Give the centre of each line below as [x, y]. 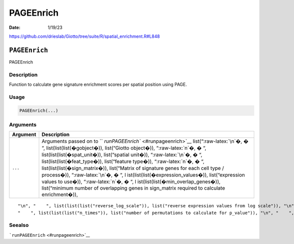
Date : [15, 27]
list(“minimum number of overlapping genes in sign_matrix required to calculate [134, 188]
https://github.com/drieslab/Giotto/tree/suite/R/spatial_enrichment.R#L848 [85, 36]
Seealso [19, 225]
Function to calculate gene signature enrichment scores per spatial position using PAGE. [98, 84]
